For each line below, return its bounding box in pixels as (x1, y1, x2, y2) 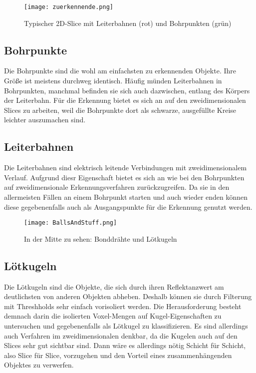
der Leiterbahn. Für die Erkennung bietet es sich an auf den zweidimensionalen (4, 95, 246, 105)
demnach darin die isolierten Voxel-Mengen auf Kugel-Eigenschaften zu (4, 311, 222, 321)
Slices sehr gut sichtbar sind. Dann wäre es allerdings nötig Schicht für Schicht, (4, 340, 246, 351)
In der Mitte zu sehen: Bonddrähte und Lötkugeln (24, 233, 177, 244)
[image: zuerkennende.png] (24, 3, 113, 10)
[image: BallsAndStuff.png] (24, 219, 117, 227)
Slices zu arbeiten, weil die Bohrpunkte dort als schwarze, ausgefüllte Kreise (4, 104, 237, 115)
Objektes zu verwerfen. (4, 360, 74, 370)
